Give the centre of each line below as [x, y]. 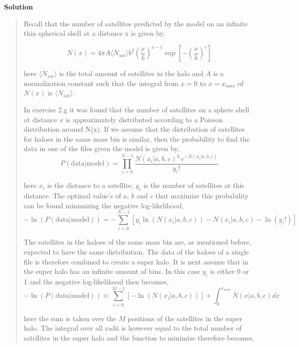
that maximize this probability [202, 196]
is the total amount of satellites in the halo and [131, 73]
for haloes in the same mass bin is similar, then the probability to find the [137, 138]
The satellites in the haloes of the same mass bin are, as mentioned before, [137, 242]
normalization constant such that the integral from [101, 83]
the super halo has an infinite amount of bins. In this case [112, 271]
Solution [19, 6]
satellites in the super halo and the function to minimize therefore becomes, [139, 337]
